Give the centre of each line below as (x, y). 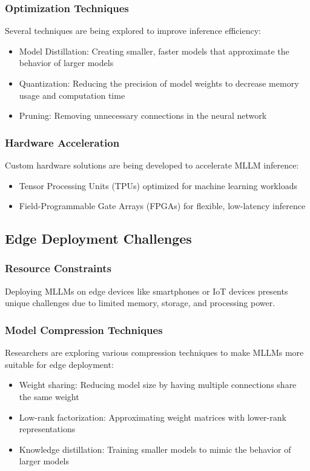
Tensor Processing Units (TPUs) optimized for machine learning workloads (158, 185)
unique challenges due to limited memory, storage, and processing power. (140, 303)
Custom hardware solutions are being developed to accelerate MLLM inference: (152, 165)
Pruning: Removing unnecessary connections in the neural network (143, 115)
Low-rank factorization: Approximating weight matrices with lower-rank (153, 417)
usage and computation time (72, 95)
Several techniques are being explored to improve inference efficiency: (133, 31)
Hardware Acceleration (62, 142)
